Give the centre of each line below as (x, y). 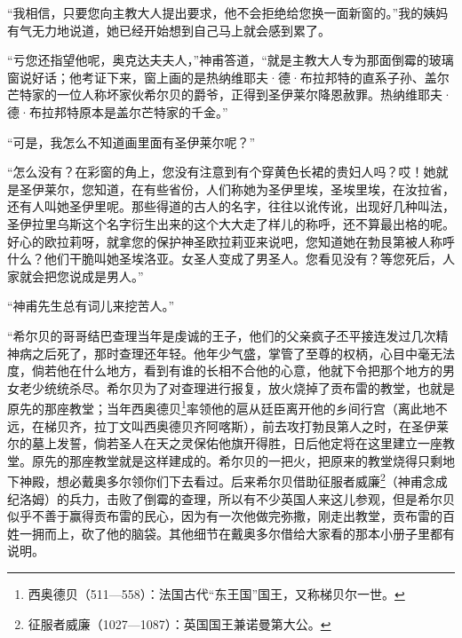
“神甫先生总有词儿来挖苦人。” (91, 306)
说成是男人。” (106, 276)
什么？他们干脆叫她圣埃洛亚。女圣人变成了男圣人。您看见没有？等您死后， (225, 259)
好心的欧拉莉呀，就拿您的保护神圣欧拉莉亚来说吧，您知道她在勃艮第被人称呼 (231, 241)
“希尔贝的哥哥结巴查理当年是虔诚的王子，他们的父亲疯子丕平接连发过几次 (222, 335)
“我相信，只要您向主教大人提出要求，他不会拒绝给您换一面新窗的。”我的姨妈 (228, 12)
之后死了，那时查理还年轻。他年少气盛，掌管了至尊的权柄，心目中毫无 (237, 353)
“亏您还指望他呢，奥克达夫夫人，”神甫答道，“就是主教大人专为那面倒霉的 (218, 60)
